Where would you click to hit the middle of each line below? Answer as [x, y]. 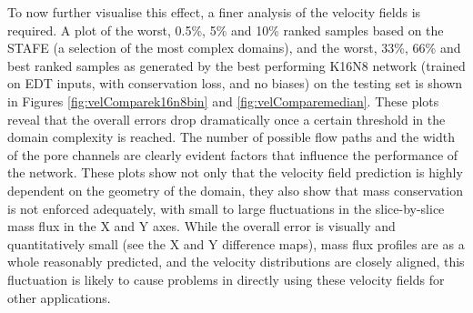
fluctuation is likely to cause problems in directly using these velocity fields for [226, 279]
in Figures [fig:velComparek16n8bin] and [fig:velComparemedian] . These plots [223, 101]
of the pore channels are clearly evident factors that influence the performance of [233, 154]
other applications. [59, 297]
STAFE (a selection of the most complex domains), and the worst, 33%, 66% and [234, 48]
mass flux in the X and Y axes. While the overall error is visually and [201, 226]
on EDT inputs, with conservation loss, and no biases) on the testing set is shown [235, 83]
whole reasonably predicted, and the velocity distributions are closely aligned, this [236, 262]
